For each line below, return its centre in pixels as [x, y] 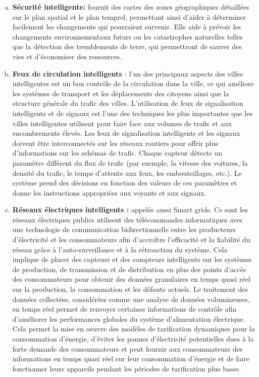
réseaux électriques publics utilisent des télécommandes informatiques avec [128, 219]
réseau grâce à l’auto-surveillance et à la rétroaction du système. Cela [120, 249]
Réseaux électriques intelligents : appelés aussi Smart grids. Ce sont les [130, 210]
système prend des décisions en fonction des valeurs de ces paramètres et [125, 183]
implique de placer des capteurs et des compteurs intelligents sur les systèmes [132, 259]
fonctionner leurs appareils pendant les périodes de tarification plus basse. [127, 368]
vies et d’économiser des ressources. [67, 56]
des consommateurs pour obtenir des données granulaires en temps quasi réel [131, 279]
